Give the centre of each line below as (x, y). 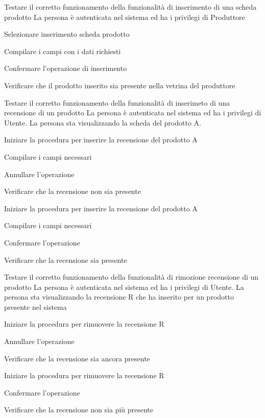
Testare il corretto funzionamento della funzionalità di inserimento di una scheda (130, 7)
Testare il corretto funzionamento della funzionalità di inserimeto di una (117, 102)
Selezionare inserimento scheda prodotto (67, 34)
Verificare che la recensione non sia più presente (79, 410)
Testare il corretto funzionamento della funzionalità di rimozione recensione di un (131, 277)
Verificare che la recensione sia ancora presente (77, 358)
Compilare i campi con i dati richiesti (63, 51)
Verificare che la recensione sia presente (66, 260)
